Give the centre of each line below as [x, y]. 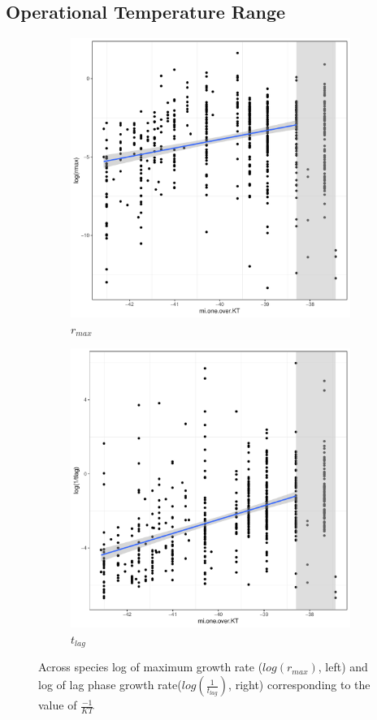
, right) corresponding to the [299, 685]
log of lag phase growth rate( [110, 685]
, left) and [343, 667]
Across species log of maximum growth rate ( [151, 667]
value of [58, 705]
